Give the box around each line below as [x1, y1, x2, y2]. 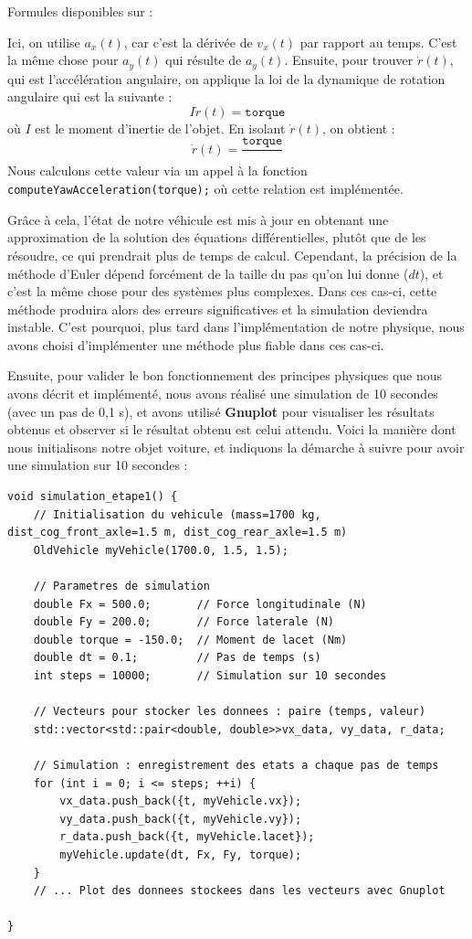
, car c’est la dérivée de [123, 32, 253, 51]
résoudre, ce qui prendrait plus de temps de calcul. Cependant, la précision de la [7, 245, 457, 264]
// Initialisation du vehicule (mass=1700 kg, [33, 507, 321, 521]
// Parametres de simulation [33, 580, 210, 593]
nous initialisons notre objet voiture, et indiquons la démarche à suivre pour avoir [7, 437, 465, 456]
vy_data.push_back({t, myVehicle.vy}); [59, 812, 302, 826]
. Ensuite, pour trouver [284, 50, 414, 69]
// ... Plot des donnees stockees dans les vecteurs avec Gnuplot [33, 884, 446, 898]
